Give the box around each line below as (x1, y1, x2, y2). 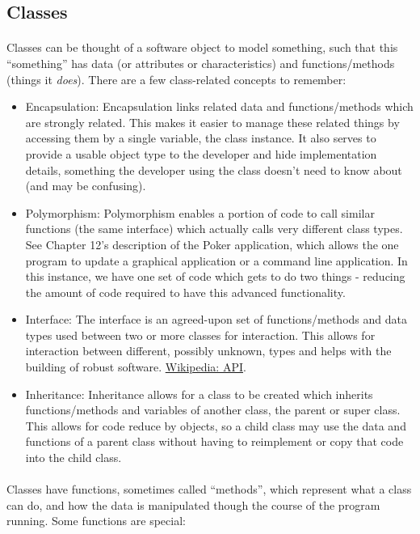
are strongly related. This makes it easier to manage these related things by (25, 113, 400, 130)
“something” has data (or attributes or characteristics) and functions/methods (6, 54, 395, 71)
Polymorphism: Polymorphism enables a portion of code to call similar (25, 204, 375, 221)
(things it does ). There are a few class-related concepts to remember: (6, 70, 346, 87)
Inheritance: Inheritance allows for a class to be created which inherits (25, 385, 373, 402)
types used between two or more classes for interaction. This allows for (25, 326, 376, 343)
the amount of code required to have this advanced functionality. (25, 283, 346, 300)
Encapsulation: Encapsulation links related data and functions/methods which (25, 98, 414, 115)
